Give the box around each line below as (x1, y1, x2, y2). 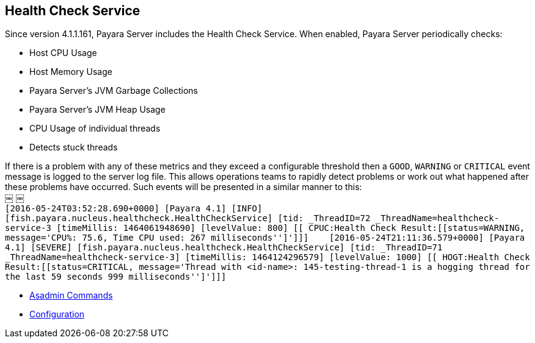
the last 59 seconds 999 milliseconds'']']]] (5, 272, 227, 282)
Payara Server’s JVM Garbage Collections (29, 85, 198, 96)
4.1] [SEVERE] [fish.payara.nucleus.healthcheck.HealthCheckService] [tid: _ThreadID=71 (5, 242, 443, 253)
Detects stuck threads (29, 142, 118, 153)
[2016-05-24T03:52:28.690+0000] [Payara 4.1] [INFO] (5, 203, 263, 214)
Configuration (29, 309, 85, 320)
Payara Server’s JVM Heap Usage (29, 104, 166, 115)
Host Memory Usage (29, 66, 112, 77)
